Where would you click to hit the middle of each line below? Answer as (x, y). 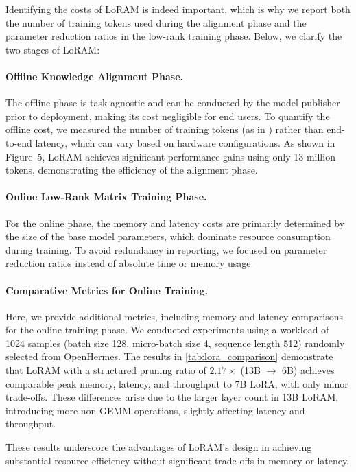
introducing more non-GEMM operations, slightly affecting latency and (155, 410)
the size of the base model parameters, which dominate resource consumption (168, 236)
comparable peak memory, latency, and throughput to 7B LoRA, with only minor (177, 383)
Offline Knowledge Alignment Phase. (95, 76)
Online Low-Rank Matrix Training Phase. (106, 197)
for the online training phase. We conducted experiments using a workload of (167, 330)
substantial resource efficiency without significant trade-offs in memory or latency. (178, 460)
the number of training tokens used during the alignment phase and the (156, 22)
